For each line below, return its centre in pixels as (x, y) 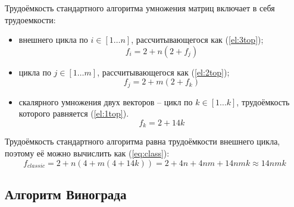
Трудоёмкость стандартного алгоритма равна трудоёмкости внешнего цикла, (143, 141)
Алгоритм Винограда (66, 194)
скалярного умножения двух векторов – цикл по (106, 101)
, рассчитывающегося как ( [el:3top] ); (197, 40)
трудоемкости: (30, 19)
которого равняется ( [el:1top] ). (74, 113)
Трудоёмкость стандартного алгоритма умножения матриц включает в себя (140, 8)
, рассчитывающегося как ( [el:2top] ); (163, 72)
